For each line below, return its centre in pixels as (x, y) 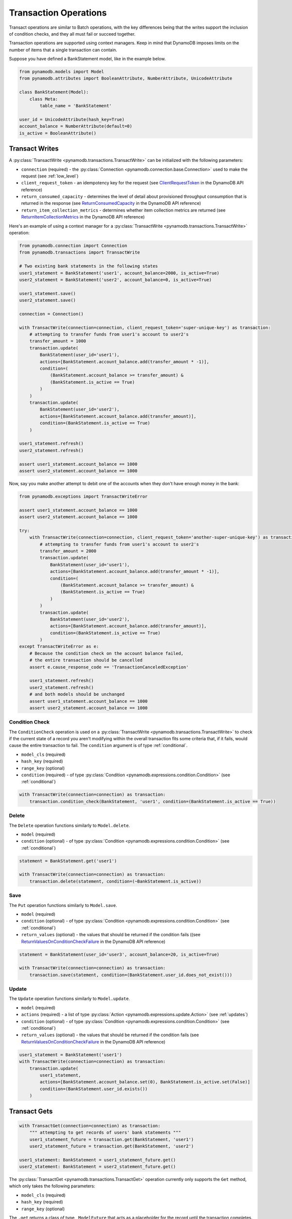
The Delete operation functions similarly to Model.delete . (69, 825)
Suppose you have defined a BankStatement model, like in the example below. (87, 59)
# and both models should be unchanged (77, 694)
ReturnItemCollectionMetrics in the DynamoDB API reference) (83, 217)
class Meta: (44, 99)
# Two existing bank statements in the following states (89, 266)
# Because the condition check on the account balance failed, (107, 653)
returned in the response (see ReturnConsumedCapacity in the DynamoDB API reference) (111, 203)
